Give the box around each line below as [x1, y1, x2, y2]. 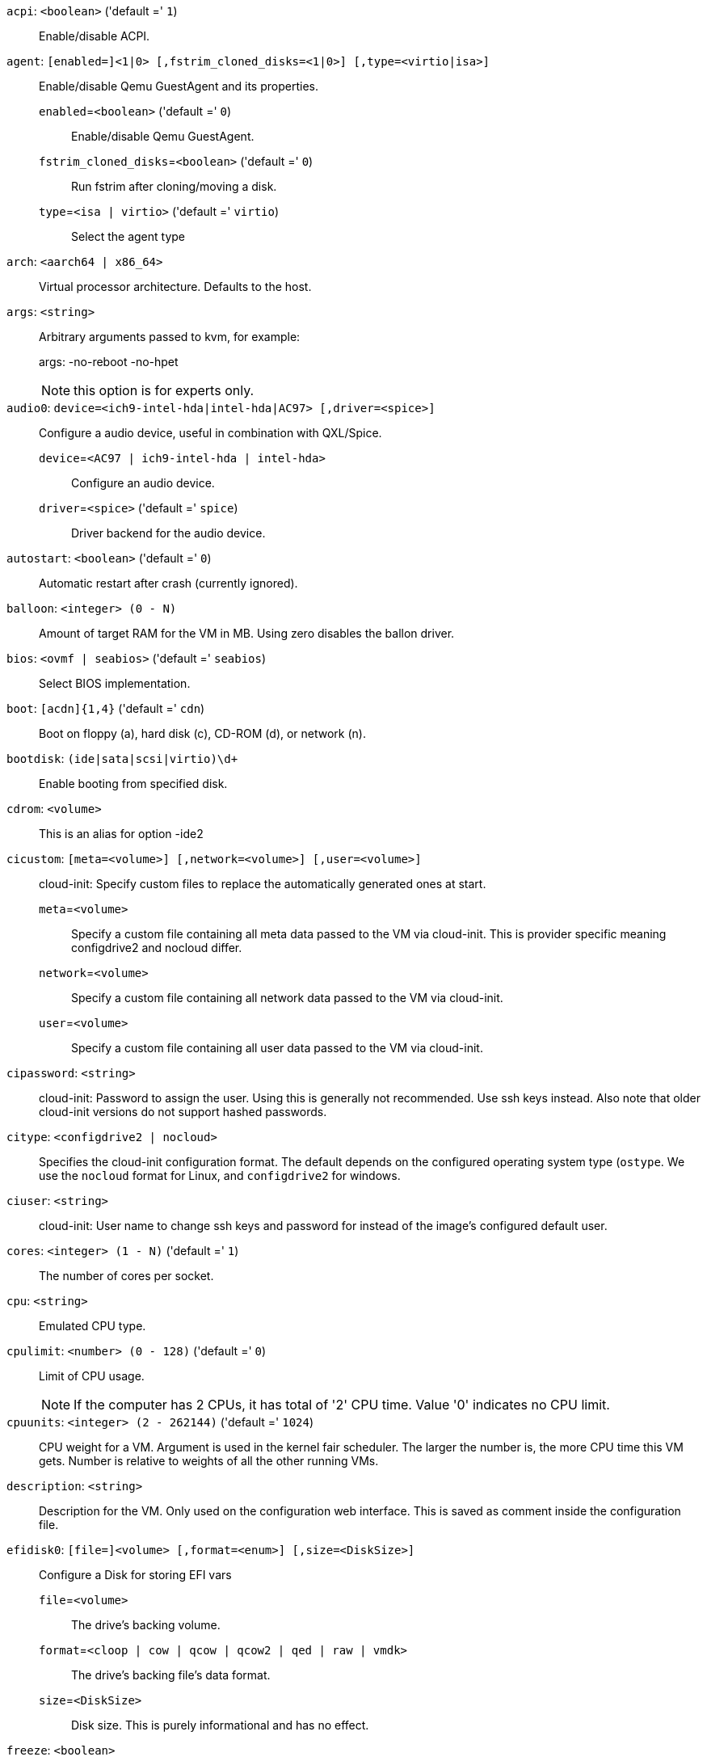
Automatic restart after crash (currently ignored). [39, 576, 298, 590]
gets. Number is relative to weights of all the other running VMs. [39, 1454, 379, 1468]
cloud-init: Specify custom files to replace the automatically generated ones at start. [39, 877, 486, 891]
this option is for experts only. [74, 382, 255, 398]
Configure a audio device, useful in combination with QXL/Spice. [39, 426, 382, 440]
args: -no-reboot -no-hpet [39, 355, 179, 369]
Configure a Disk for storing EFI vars [39, 1568, 232, 1582]
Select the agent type [71, 230, 186, 243]
